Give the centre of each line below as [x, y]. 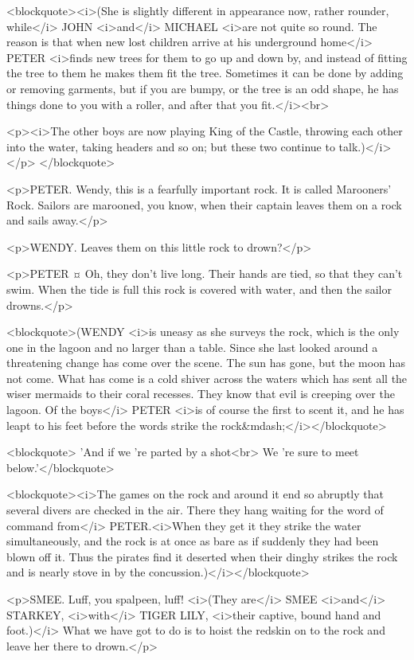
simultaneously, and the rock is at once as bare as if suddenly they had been [193, 541]
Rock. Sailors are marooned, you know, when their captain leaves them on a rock [204, 204]
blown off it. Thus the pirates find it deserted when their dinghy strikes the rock [202, 556]
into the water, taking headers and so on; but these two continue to [171, 146]
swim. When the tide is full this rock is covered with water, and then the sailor [199, 289]
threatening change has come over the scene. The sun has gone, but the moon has [206, 363]
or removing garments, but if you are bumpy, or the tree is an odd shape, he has [203, 88]
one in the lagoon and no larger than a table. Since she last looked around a [192, 347]
